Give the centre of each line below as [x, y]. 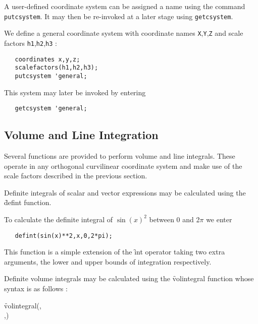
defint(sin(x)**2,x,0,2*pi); [64, 236]
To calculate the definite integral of [59, 219]
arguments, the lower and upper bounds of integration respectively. [108, 261]
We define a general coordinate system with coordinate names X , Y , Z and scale [124, 33]
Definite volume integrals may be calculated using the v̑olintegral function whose [129, 278]
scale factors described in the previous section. [76, 176]
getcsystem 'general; [51, 109]
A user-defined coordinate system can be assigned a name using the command [125, 6]
